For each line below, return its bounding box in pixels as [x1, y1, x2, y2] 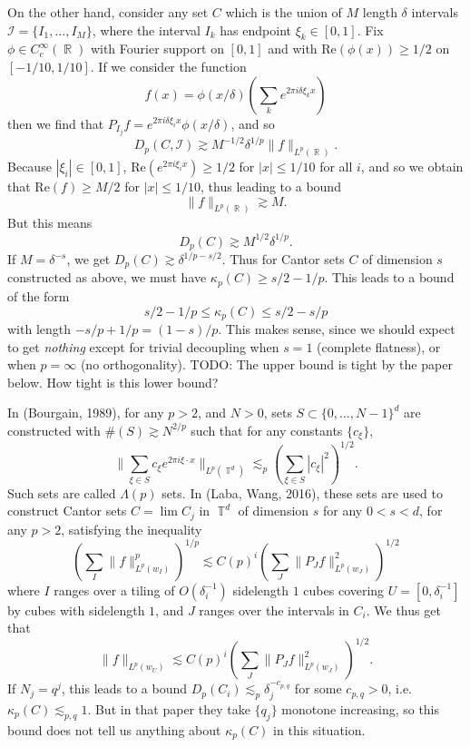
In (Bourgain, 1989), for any [7, 403, 164, 422]
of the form [7, 286, 70, 305]
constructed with [7, 420, 101, 439]
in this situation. [273, 720, 366, 739]
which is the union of [225, 3, 342, 21]
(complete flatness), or [317, 337, 441, 356]
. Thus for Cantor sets [221, 250, 345, 269]
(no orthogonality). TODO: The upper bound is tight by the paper [80, 355, 453, 374]
